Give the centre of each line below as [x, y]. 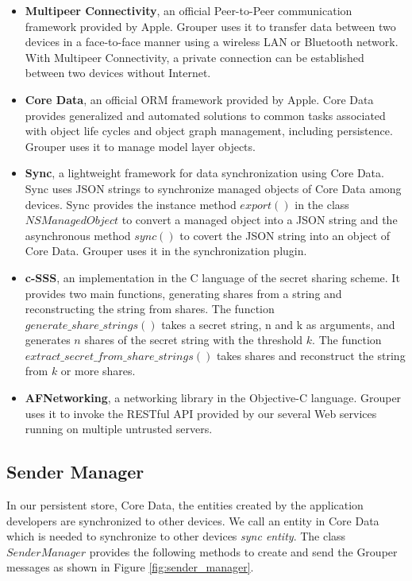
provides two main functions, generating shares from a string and [183, 293]
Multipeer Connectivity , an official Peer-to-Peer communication [189, 10]
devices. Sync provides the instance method [131, 204]
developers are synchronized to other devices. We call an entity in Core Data [193, 520]
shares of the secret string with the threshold [194, 340]
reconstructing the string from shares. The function [150, 309]
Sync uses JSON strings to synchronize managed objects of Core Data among [213, 188]
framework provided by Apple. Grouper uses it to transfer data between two [210, 26]
